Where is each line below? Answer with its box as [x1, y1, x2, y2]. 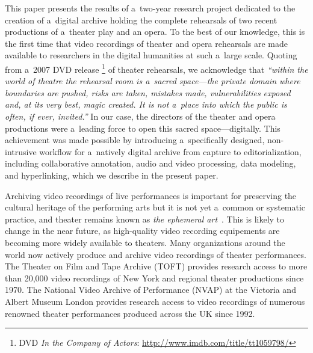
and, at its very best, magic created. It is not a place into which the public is [5, 98, 287, 111]
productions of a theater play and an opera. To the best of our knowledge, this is [5, 25, 305, 38]
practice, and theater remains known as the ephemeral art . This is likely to [5, 212, 285, 225]
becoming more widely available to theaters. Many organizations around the [5, 236, 285, 248]
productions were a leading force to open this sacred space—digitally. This [5, 121, 280, 134]
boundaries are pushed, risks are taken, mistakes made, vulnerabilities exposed [5, 86, 291, 99]
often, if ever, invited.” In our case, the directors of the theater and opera [5, 110, 276, 122]
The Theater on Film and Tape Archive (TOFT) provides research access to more [5, 260, 308, 272]
